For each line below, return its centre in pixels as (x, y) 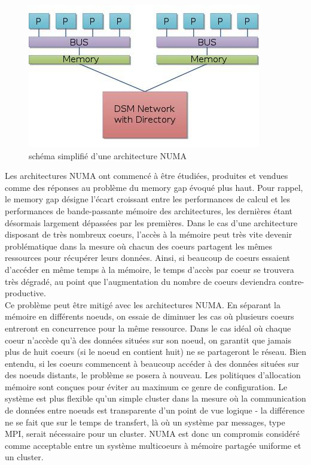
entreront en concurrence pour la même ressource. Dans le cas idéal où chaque (148, 328)
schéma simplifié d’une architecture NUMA (108, 155)
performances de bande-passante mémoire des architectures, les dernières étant (149, 210)
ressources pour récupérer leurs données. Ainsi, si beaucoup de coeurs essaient (148, 258)
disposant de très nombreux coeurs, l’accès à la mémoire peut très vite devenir (149, 234)
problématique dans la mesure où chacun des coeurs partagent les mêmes (139, 246)
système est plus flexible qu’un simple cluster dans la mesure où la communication (155, 398)
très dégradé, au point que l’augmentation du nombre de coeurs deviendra (141, 281)
